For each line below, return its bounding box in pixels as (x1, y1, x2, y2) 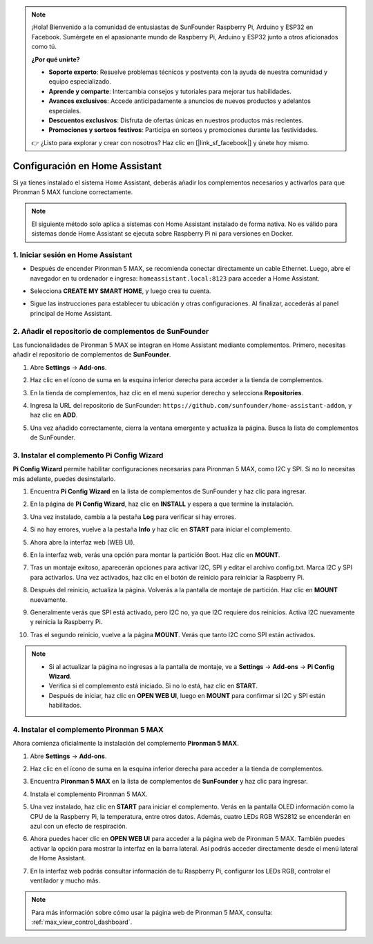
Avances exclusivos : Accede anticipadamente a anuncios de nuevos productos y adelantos (48, 97, 311, 105)
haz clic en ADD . (30, 411, 78, 419)
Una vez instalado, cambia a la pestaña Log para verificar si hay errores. (30, 512, 236, 521)
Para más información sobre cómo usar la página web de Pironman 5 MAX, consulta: (31, 908, 273, 916)
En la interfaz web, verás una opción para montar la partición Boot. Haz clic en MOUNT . (30, 551, 280, 559)
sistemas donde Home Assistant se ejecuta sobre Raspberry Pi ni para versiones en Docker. (31, 229, 294, 238)
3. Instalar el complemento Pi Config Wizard (12, 450, 164, 460)
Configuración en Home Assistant (12, 160, 162, 172)
